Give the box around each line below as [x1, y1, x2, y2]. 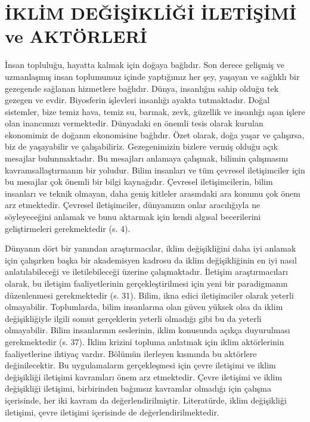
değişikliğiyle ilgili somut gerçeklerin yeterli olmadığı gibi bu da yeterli [5, 312, 262, 324]
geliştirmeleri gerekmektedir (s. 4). [5, 222, 131, 234]
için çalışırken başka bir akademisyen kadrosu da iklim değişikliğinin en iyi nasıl [5, 253, 297, 266]
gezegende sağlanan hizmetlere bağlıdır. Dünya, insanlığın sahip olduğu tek [5, 82, 279, 94]
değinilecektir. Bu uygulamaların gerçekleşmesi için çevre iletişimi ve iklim [5, 359, 276, 371]
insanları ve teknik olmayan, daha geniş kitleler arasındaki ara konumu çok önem [5, 187, 300, 199]
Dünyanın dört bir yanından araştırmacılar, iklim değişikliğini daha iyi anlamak [5, 242, 296, 255]
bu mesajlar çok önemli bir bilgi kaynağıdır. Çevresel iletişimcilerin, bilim [5, 175, 273, 188]
